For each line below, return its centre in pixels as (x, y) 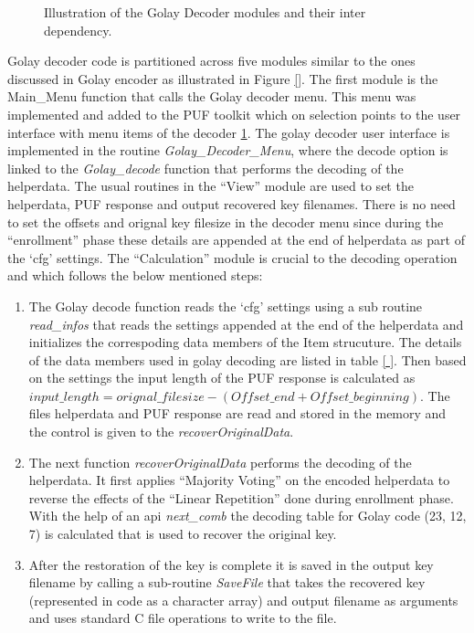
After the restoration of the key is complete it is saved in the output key (231, 564)
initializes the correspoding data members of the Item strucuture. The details (245, 342)
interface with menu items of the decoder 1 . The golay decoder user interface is (229, 132)
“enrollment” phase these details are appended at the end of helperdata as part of (236, 240)
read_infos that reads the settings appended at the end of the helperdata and (246, 324)
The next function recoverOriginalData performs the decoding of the (220, 462)
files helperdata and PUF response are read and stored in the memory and (237, 413)
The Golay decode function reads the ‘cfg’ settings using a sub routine (226, 306)
